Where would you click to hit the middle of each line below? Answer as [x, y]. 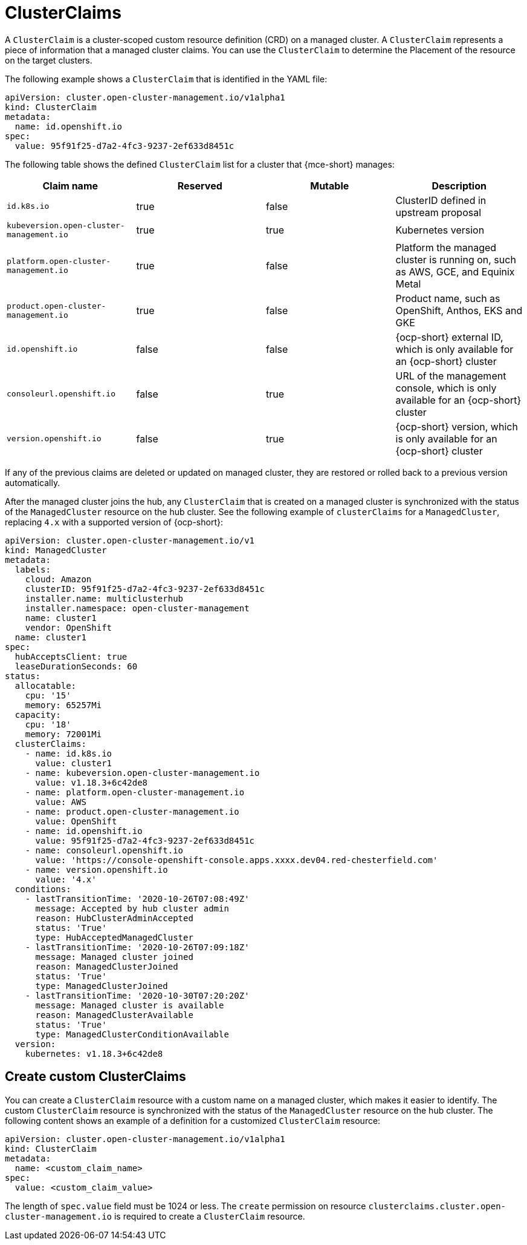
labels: [33, 569]
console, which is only [446, 388]
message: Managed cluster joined [114, 957]
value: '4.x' [66, 879]
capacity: [38, 714]
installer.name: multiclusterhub [104, 598]
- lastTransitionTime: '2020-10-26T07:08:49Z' [137, 898]
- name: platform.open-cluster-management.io [135, 792]
